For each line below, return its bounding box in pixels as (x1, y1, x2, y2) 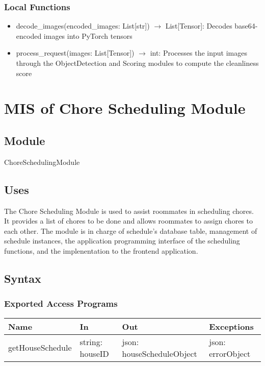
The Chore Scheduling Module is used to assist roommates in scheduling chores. (4, 205, 254, 216)
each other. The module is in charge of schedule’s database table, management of (4, 225, 257, 236)
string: (79, 335, 103, 348)
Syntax (4, 270, 41, 286)
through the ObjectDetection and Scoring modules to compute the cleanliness (16, 58, 259, 68)
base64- (234, 20, 258, 31)
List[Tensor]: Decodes (165, 20, 232, 31)
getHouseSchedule (8, 341, 72, 354)
